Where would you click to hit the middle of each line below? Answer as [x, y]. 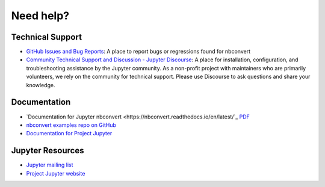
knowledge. [41, 85]
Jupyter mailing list [50, 165]
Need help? [40, 16]
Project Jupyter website [56, 173]
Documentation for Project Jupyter [69, 133]
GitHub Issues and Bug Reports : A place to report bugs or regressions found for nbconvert [138, 52]
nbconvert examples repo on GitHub [71, 125]
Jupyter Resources [48, 151]
